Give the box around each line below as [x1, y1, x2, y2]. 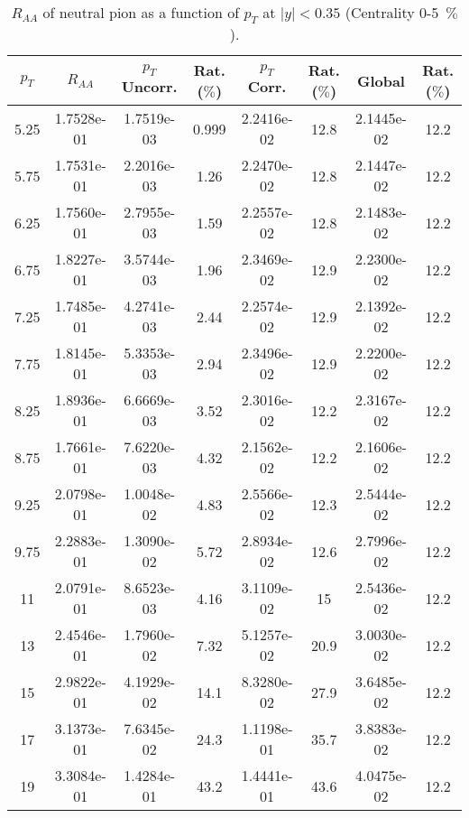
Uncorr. [121, 76, 178, 98]
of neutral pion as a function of [42, 2, 240, 23]
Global [356, 70, 405, 91]
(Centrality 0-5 [345, 2, 439, 23]
